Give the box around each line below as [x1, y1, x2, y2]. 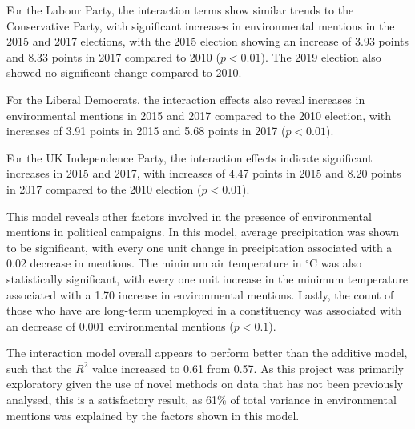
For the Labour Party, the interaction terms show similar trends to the [6, 2, 354, 18]
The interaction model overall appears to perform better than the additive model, [6, 344, 408, 361]
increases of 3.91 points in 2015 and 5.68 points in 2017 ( [6, 122, 286, 139]
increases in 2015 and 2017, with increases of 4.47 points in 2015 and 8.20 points [6, 165, 401, 182]
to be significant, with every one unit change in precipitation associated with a [6, 239, 393, 255]
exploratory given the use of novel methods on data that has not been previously [6, 375, 404, 392]
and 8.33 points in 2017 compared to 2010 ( [6, 48, 220, 65]
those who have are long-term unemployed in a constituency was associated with [6, 302, 402, 319]
